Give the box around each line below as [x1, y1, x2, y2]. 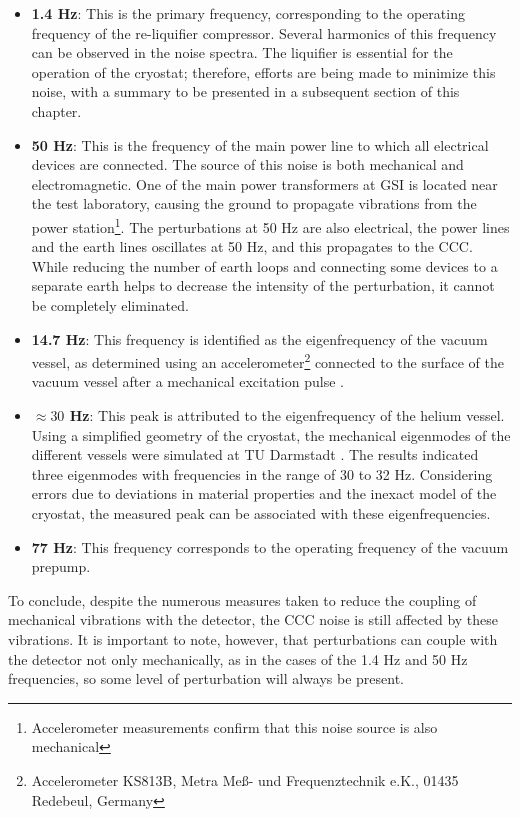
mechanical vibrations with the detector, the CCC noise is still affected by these [8, 609, 499, 630]
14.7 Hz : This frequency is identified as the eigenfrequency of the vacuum [31, 328, 488, 349]
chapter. [31, 100, 82, 121]
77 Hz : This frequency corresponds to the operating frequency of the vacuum [31, 536, 509, 557]
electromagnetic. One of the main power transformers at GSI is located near [31, 173, 498, 194]
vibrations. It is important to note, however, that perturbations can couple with [8, 628, 498, 649]
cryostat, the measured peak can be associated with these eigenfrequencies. [31, 502, 491, 523]
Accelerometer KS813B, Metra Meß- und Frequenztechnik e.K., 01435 [31, 769, 459, 790]
